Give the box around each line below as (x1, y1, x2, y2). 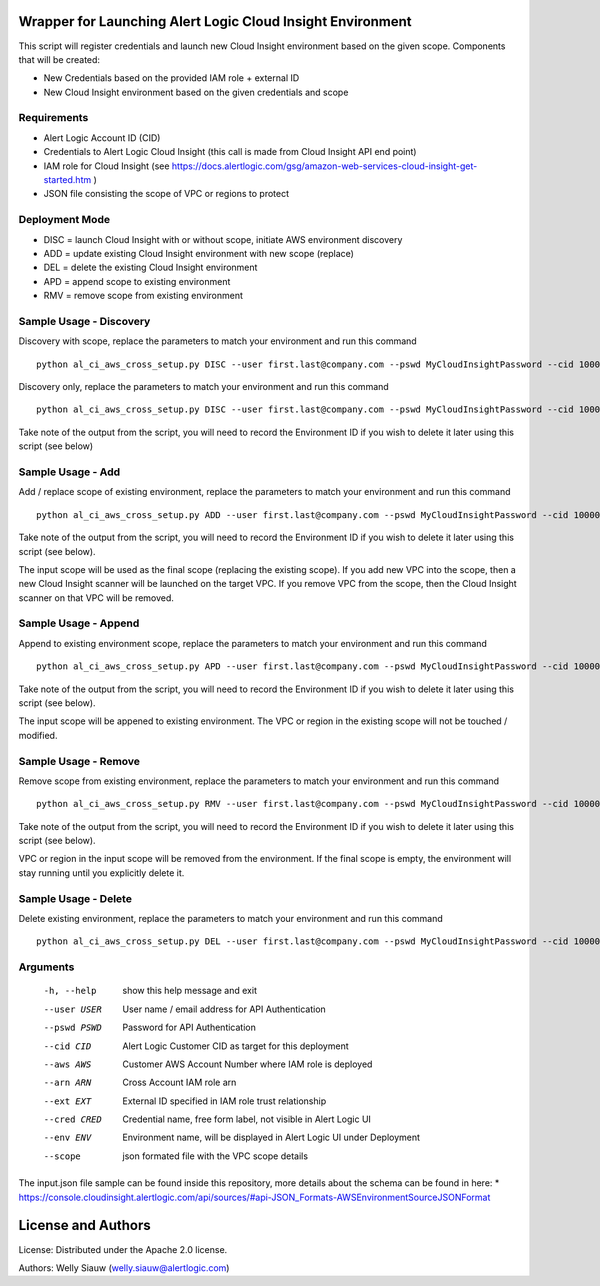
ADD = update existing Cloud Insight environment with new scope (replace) (43, 247, 355, 259)
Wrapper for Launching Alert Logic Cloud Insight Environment (18, 13, 412, 30)
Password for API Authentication (122, 1021, 257, 1034)
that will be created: (18, 53, 100, 65)
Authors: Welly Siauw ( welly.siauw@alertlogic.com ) (18, 1261, 230, 1274)
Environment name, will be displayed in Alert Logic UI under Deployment (122, 1131, 420, 1144)
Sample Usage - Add (18, 465, 121, 479)
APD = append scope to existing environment (43, 275, 231, 287)
